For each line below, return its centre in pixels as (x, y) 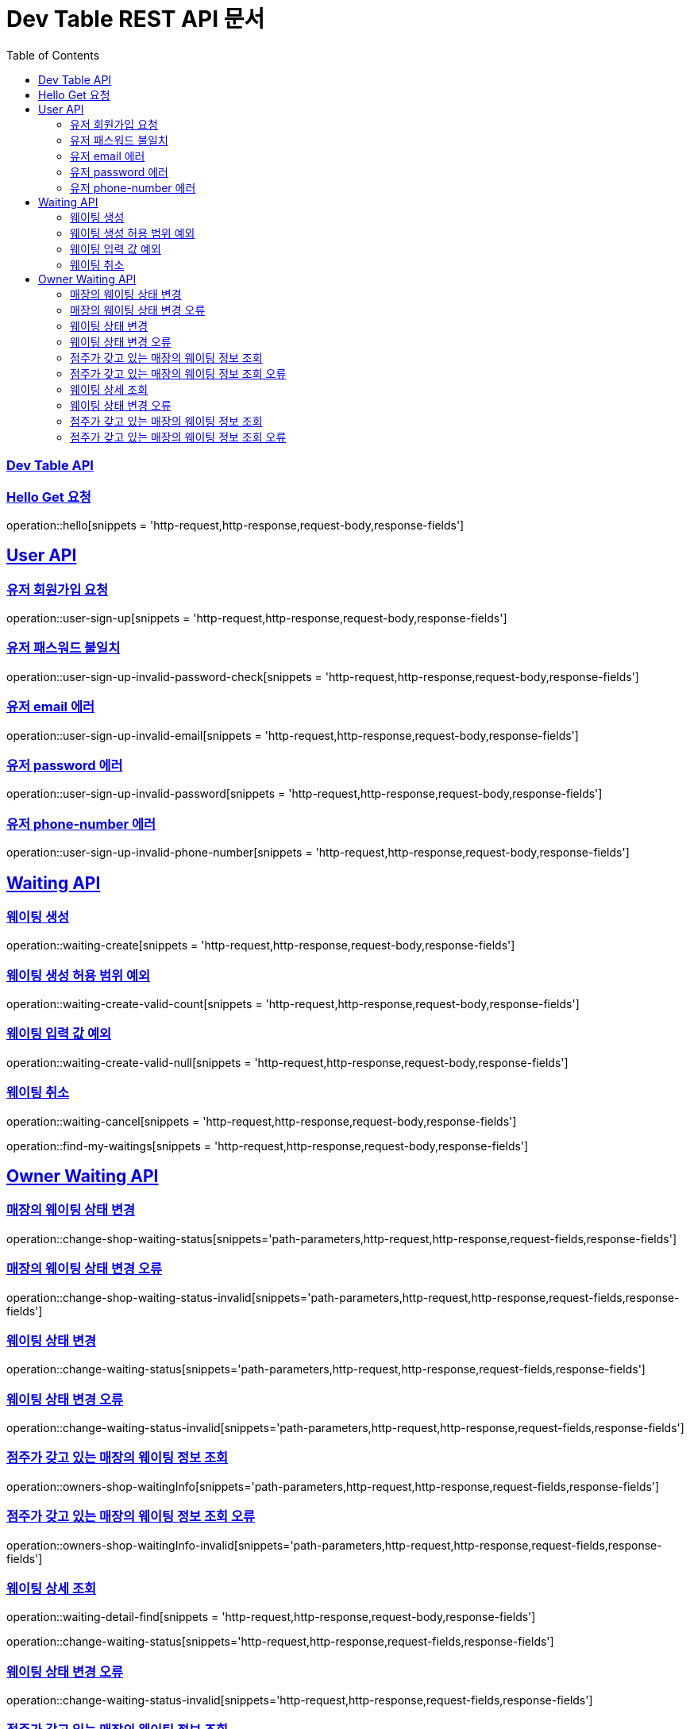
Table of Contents (53, 55)
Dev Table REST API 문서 (136, 19)
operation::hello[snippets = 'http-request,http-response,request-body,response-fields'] (235, 525)
